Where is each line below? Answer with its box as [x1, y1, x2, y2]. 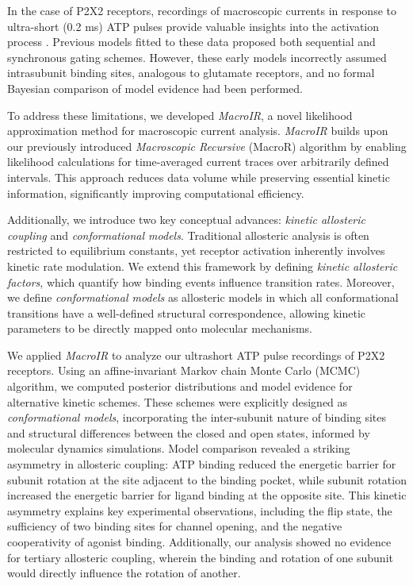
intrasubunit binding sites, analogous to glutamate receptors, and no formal [7, 64, 375, 81]
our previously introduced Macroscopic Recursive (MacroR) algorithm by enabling [7, 137, 407, 154]
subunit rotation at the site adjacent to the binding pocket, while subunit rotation [7, 471, 407, 488]
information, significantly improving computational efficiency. [7, 184, 304, 201]
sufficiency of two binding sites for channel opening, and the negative [7, 518, 342, 534]
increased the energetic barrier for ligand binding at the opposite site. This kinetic [7, 487, 407, 503]
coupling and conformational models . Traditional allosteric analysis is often [7, 226, 369, 243]
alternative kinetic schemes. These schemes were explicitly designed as [7, 393, 348, 410]
